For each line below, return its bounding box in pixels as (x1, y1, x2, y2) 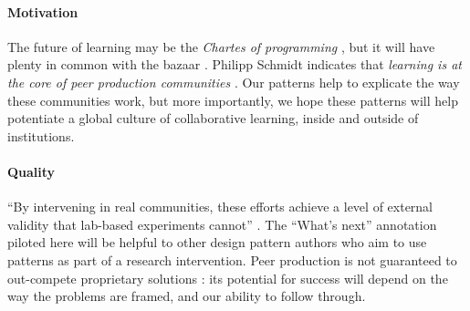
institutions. (7, 126, 75, 145)
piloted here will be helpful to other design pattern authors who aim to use (7, 233, 427, 252)
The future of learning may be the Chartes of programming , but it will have (7, 36, 435, 56)
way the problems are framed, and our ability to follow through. (7, 286, 366, 306)
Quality (7, 161, 56, 181)
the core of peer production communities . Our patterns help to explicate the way (7, 72, 460, 91)
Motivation (7, 2, 78, 21)
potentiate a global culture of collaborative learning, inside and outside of (7, 109, 419, 128)
